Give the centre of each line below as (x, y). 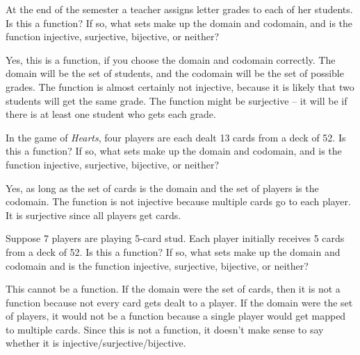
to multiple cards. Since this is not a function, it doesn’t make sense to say (165, 329)
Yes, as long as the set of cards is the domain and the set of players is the (162, 188)
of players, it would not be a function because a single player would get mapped (176, 316)
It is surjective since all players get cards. (93, 215)
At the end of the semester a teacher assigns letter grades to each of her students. (179, 9)
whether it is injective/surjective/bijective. (96, 343)
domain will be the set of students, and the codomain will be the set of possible (175, 73)
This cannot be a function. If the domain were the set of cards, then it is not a (173, 289)
